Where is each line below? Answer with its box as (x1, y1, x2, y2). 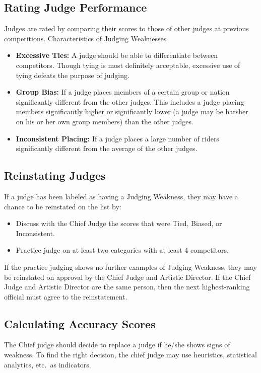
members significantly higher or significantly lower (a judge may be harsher (16, 106, 248, 117)
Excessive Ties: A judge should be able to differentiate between (16, 50, 218, 60)
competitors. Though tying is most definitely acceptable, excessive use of (16, 59, 240, 70)
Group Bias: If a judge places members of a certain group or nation (16, 87, 230, 97)
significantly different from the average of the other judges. (16, 143, 198, 154)
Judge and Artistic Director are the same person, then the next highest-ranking (4, 281, 250, 292)
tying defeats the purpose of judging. (16, 69, 129, 80)
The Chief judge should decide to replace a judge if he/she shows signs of (4, 339, 230, 350)
